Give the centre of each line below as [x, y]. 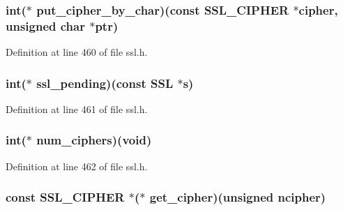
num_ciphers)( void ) [94, 140]
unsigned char [45, 25]
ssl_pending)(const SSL [105, 83]
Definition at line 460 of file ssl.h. [77, 52]
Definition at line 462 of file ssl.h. [77, 166]
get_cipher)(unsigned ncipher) [238, 197]
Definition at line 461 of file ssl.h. [77, 108]
